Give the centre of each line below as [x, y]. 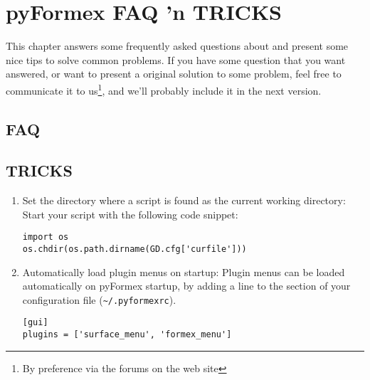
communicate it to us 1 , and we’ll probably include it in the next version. [164, 89]
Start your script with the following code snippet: [130, 214]
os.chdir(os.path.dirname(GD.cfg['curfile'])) [134, 249]
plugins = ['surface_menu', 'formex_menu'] [127, 335]
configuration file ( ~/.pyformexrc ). [99, 299]
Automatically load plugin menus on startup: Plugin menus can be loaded [184, 271]
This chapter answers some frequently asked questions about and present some [177, 46]
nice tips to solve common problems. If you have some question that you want [176, 59]
